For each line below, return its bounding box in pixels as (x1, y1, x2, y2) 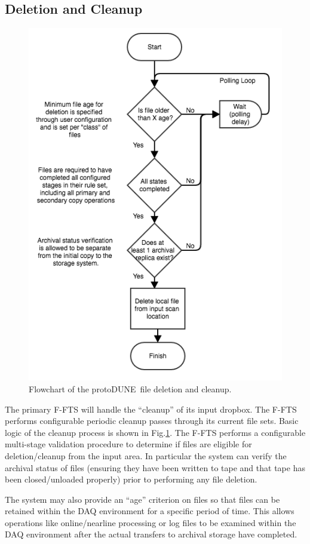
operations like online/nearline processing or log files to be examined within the (5, 516, 296, 528)
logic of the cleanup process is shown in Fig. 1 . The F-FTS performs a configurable (5, 426, 306, 438)
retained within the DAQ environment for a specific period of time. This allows (5, 505, 294, 517)
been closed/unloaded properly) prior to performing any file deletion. (5, 473, 257, 485)
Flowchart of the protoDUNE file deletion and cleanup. (29, 382, 232, 395)
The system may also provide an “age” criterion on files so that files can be (5, 493, 280, 505)
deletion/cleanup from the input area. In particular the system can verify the (5, 449, 287, 462)
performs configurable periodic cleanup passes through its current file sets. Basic (5, 414, 299, 427)
